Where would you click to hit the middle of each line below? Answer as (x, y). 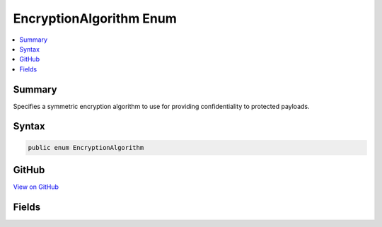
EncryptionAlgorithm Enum (95, 18)
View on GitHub (36, 187)
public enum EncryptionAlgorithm (86, 147)
